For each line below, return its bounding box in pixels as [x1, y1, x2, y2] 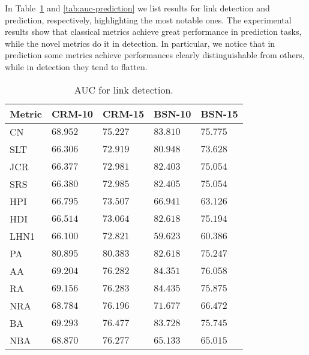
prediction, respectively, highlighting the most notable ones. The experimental [5, 13, 292, 26]
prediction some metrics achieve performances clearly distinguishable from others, [5, 49, 305, 61]
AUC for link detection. [74, 82, 173, 97]
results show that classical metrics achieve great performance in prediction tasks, [5, 25, 302, 38]
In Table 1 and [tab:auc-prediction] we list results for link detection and [5, 2, 270, 14]
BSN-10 [154, 106, 191, 121]
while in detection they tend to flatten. [5, 60, 148, 73]
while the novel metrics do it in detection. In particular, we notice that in [5, 37, 275, 49]
